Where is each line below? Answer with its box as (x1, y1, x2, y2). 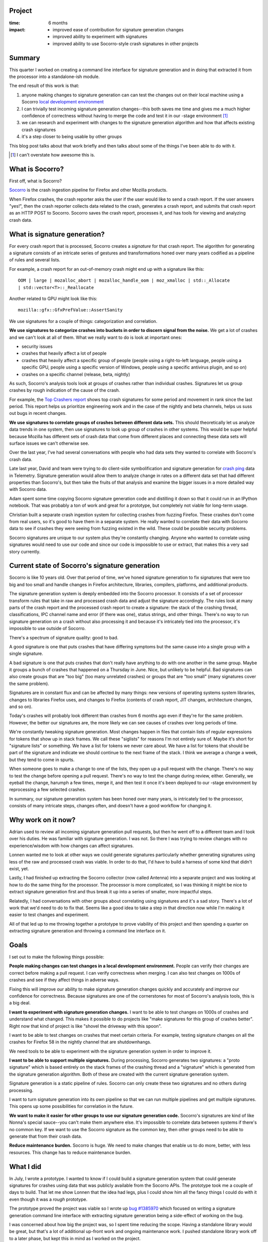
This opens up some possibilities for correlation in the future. (9, 1103, 134, 1109)
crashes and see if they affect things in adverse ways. (9, 977, 120, 983)
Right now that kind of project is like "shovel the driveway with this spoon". (9, 1023, 162, 1029)
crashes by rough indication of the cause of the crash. (9, 388, 120, 393)
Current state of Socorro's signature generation (9, 561, 160, 570)
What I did (9, 1163, 42, 1171)
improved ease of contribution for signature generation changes (53, 26, 184, 32)
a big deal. (9, 1000, 31, 1006)
